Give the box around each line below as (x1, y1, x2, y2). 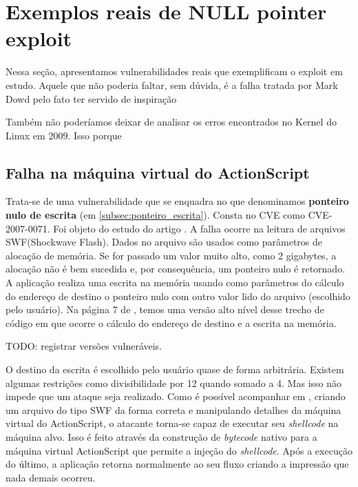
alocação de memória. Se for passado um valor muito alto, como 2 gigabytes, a (6, 248, 337, 262)
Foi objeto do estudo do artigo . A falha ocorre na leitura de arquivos (53, 221, 346, 235)
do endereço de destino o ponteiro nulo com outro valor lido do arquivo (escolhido (6, 288, 350, 303)
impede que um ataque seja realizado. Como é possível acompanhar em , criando (6, 389, 346, 404)
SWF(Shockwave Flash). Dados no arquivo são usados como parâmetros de (6, 235, 323, 249)
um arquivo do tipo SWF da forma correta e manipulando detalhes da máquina (6, 402, 341, 417)
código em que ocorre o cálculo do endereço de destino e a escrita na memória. (6, 315, 337, 330)
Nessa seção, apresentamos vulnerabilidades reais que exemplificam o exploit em (6, 64, 343, 79)
